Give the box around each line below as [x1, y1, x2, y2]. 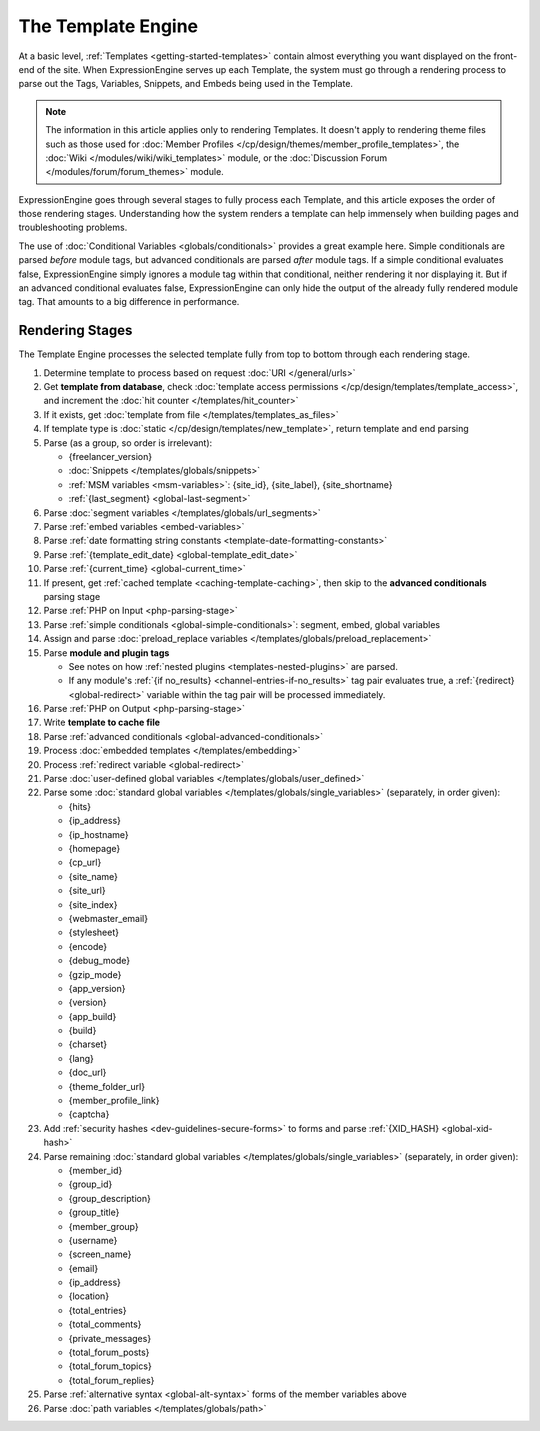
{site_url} [68, 885, 106, 897]
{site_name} [68, 870, 119, 882]
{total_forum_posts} [68, 1346, 150, 1359]
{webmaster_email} [68, 912, 149, 924]
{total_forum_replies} [68, 1374, 155, 1386]
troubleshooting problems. [18, 221, 128, 234]
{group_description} [68, 1192, 152, 1204]
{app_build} [68, 1010, 117, 1022]
